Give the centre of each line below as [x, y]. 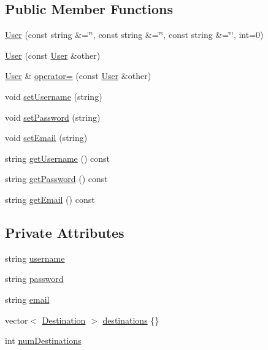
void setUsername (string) [54, 96]
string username [35, 258]
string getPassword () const [56, 179]
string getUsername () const [58, 158]
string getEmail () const [50, 199]
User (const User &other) [53, 55]
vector [17, 320]
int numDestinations [43, 340]
